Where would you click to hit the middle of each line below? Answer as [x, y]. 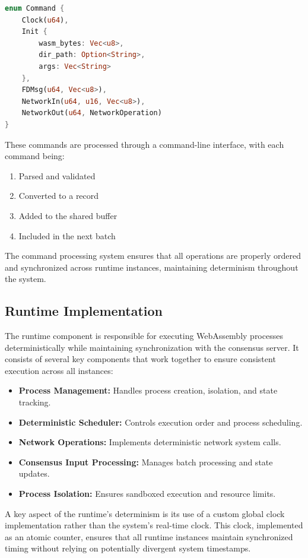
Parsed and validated [57, 175]
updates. [34, 473]
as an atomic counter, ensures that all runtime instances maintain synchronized [149, 536]
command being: [35, 156]
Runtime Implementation [84, 311]
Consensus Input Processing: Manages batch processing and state [146, 462]
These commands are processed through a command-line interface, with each [145, 144]
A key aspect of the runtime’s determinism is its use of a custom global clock [145, 513]
